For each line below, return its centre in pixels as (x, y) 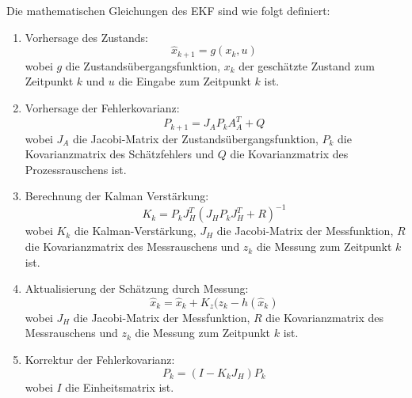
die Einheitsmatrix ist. (120, 387)
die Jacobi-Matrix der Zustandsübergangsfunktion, (196, 138)
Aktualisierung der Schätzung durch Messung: (137, 288)
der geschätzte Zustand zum (307, 65)
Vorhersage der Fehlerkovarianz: (102, 108)
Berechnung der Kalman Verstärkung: (117, 196)
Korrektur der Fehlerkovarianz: (100, 360)
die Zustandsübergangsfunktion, (143, 65)
